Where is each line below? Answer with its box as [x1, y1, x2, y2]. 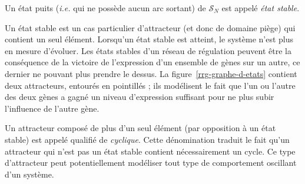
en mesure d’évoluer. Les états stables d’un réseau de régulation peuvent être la [5, 44, 291, 56]
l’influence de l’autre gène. [5, 102, 100, 114]
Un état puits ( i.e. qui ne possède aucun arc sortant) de [5, 2, 206, 14]
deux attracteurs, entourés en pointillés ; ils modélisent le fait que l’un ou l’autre [5, 79, 296, 91]
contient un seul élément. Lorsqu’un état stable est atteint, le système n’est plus [5, 33, 294, 45]
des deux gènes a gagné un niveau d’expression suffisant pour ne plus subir [5, 91, 274, 103]
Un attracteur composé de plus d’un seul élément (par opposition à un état [5, 122, 276, 134]
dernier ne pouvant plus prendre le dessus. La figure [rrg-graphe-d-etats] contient [5, 67, 297, 79]
